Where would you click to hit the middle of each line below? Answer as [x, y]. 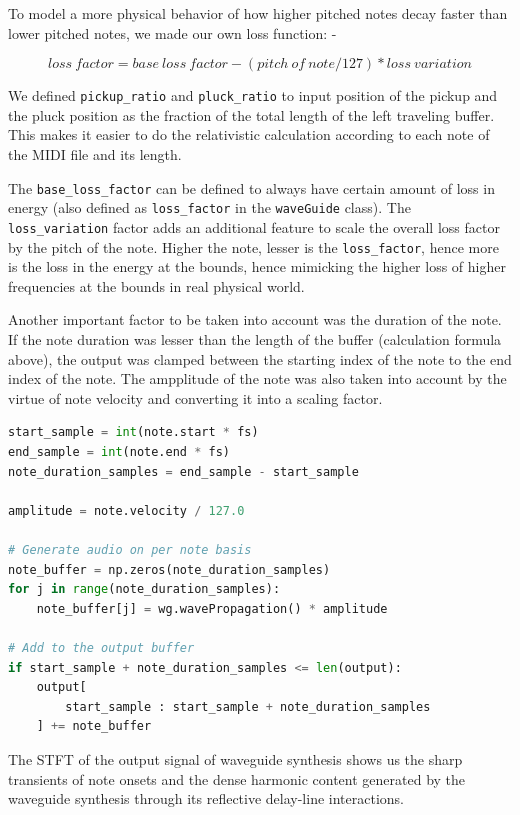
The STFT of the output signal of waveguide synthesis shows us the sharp [235, 758]
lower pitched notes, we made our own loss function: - [172, 32]
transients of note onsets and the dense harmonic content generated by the [237, 778]
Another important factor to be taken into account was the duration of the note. [255, 319]
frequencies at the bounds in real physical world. [156, 285]
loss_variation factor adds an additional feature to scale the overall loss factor [254, 226]
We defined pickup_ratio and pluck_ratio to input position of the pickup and [253, 95]
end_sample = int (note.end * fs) [119, 452]
